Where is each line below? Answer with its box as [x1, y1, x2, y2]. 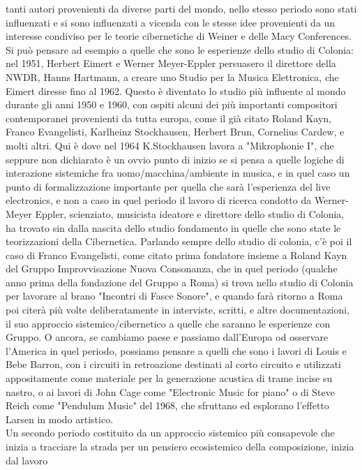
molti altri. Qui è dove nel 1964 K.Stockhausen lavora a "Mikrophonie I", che [6, 138, 334, 152]
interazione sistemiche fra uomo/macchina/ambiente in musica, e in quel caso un [6, 166, 350, 180]
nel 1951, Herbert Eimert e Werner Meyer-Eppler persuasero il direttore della [6, 56, 336, 71]
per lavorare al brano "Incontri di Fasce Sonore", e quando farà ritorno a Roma [6, 288, 343, 303]
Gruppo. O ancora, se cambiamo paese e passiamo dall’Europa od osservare [6, 330, 329, 344]
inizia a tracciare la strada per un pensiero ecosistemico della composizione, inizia [6, 439, 354, 453]
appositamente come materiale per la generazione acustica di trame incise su [6, 371, 333, 385]
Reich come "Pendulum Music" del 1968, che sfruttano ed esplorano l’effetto [6, 398, 329, 413]
